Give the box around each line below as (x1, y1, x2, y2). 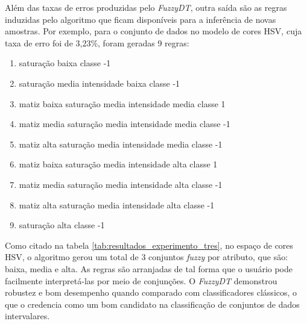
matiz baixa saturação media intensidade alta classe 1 (19, 158, 218, 170)
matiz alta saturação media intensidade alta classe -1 (19, 198, 215, 211)
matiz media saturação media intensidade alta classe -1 (19, 178, 223, 190)
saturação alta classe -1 (19, 219, 105, 231)
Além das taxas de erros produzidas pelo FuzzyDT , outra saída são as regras (5, 1, 287, 13)
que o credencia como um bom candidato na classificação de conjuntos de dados (5, 298, 300, 310)
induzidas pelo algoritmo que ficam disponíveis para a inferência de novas (5, 13, 276, 25)
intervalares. (5, 310, 50, 322)
